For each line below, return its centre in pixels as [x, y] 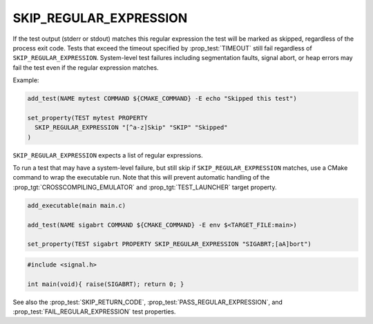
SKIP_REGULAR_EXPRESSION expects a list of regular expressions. [108, 155]
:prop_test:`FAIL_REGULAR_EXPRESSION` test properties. [94, 312]
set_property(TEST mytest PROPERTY [87, 118]
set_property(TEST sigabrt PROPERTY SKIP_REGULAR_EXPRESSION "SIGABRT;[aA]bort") [170, 244]
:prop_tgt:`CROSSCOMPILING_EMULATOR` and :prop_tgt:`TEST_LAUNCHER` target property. [145, 187]
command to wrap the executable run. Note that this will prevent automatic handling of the [141, 178]
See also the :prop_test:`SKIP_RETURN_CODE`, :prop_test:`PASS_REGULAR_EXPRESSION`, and [148, 302]
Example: [26, 80]
